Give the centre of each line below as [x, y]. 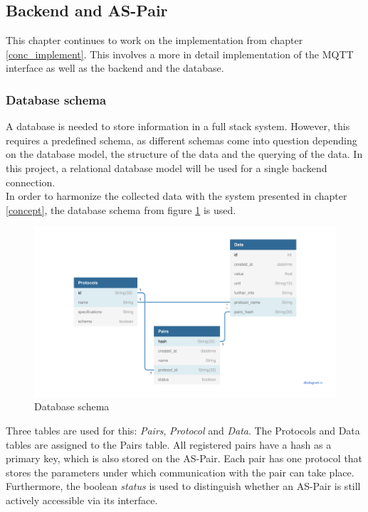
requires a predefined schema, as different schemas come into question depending [182, 140]
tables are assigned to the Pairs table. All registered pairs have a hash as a [169, 444]
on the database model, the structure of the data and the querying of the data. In [184, 154]
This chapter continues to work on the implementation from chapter [154, 40]
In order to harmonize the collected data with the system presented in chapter [177, 196]
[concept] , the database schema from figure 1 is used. [121, 209]
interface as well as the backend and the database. [115, 68]
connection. [31, 182]
